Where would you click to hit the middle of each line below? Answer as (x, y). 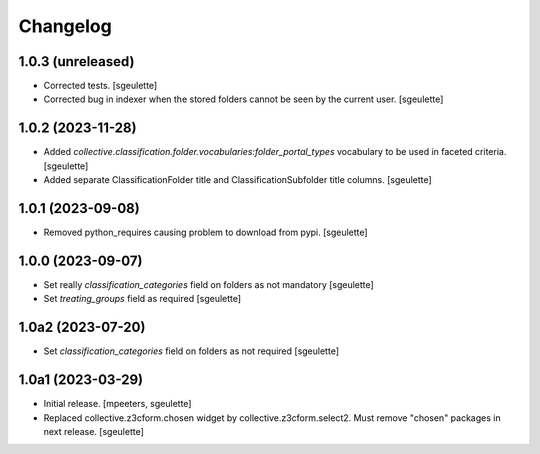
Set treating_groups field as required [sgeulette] (142, 299)
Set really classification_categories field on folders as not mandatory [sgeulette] (208, 284)
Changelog (65, 26)
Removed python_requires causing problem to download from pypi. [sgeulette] (206, 232)
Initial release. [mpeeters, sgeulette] (117, 404)
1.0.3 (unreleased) (76, 61)
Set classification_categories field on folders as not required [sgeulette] (191, 351)
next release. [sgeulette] (94, 431)
